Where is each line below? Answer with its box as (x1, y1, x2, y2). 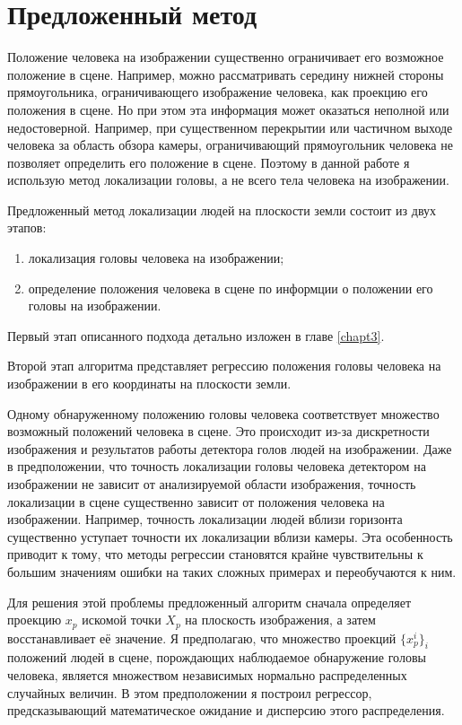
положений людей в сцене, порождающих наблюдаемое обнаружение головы (7, 648, 426, 667)
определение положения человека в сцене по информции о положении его (28, 278, 433, 297)
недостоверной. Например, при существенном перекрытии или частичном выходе (7, 118, 453, 136)
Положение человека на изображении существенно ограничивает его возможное (7, 48, 444, 66)
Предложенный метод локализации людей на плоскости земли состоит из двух (7, 200, 437, 219)
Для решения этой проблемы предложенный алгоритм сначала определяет (7, 592, 412, 611)
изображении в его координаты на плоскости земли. (7, 374, 292, 393)
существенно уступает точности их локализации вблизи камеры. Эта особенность (7, 527, 453, 546)
